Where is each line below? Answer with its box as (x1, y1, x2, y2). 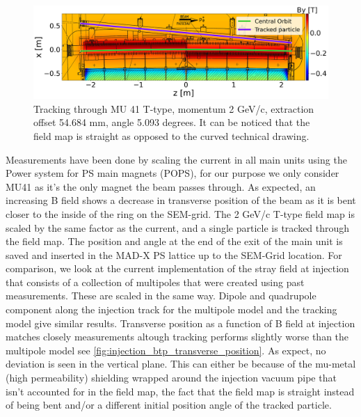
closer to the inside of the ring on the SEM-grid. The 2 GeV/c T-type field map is (6, 206, 355, 221)
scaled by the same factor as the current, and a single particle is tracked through (6, 220, 350, 235)
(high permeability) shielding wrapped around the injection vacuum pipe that (6, 370, 337, 385)
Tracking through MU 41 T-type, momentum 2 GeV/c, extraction (33, 101, 314, 116)
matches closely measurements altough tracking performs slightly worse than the (6, 329, 349, 344)
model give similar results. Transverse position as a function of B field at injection (6, 315, 355, 330)
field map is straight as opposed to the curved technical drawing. (33, 128, 310, 143)
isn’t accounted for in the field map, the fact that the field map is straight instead (6, 384, 355, 398)
